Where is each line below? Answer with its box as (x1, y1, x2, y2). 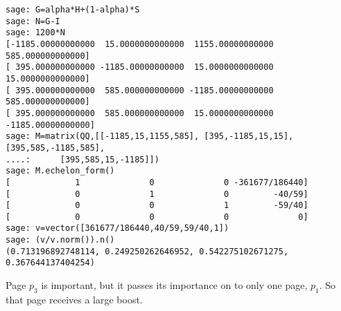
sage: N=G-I (6, 16, 60, 26)
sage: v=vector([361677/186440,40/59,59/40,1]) (6, 223, 229, 234)
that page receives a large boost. (6, 292, 143, 306)
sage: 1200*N (6, 28, 65, 38)
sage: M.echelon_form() (6, 166, 115, 176)
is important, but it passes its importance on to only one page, (41, 278, 308, 292)
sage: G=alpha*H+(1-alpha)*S (6, 5, 140, 15)
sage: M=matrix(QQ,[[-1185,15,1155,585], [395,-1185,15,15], (6, 131, 294, 142)
